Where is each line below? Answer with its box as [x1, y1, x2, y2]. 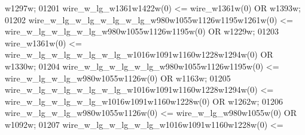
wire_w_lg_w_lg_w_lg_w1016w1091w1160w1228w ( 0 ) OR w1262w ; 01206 [5, 95, 283, 107]
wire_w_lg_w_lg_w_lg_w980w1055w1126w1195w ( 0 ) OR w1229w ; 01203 [5, 25, 279, 37]
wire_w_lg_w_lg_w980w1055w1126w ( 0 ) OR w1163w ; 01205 [5, 71, 231, 84]
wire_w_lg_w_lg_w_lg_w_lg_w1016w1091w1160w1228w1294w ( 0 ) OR [5, 48, 273, 61]
